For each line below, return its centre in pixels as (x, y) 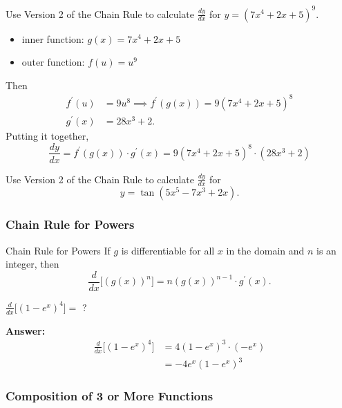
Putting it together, (47, 135)
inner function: (53, 38)
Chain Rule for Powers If (58, 250)
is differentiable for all (168, 250)
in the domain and (265, 250)
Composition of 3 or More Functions (110, 396)
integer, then (32, 264)
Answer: (26, 330)
